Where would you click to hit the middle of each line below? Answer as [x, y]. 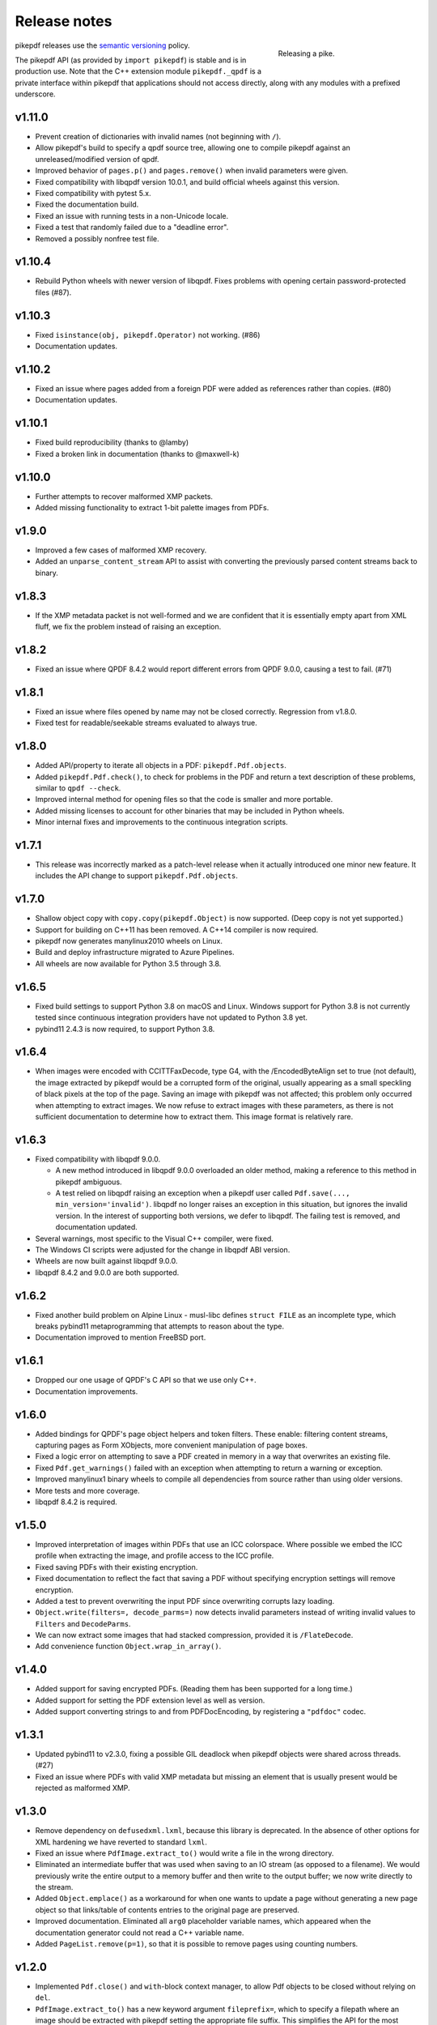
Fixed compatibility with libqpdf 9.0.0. [98, 1159]
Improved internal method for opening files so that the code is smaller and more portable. [184, 799]
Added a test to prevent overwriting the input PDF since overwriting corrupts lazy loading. [185, 1601]
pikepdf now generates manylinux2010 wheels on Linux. [129, 941]
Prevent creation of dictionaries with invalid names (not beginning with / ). [158, 137]
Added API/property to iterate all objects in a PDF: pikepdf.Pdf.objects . [161, 765]
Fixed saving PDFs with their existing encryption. [117, 1567]
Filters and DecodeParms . [83, 1623]
